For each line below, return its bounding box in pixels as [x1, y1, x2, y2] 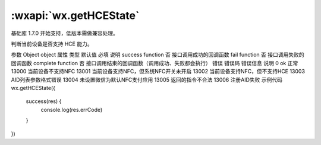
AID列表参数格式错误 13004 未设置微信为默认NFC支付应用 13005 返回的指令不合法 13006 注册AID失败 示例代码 [11, 76, 282, 83]
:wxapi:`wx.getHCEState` [11, 9, 140, 22]
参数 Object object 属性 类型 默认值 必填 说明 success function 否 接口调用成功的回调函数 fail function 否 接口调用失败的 [11, 51, 304, 59]
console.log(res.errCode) [40, 106, 103, 113]
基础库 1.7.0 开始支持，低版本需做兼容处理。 [11, 30, 119, 37]
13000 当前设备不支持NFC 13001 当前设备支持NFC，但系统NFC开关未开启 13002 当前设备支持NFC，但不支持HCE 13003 [11, 68, 306, 75]
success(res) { [26, 98, 62, 105]
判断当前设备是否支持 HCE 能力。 [11, 40, 93, 47]
